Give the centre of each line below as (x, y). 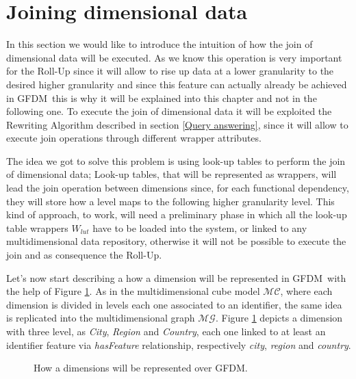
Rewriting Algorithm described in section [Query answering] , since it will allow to (177, 124)
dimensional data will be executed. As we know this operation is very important (174, 57)
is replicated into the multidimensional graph (101, 318)
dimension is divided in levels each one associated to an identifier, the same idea (174, 304)
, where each (306, 291)
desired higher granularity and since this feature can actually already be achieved (177, 84)
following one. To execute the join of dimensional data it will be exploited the (169, 111)
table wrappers (37, 227)
